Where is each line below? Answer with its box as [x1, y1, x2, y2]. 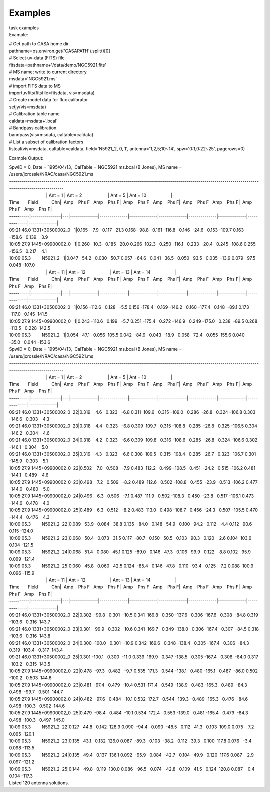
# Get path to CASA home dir [9, 41, 69, 47]
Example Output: [9, 155, 44, 161]
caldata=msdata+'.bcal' [9, 118, 58, 124]
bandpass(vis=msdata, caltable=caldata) [9, 132, 94, 138]
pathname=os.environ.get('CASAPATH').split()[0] [9, 48, 110, 54]
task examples [9, 25, 39, 31]
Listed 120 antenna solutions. [9, 780, 69, 786]
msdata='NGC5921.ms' [9, 76, 57, 82]
